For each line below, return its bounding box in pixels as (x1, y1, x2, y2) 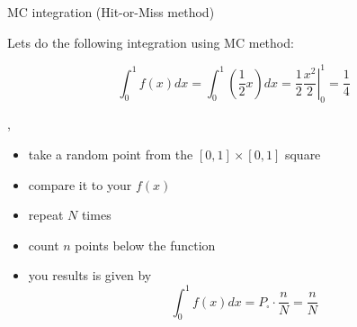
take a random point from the (28, 145, 193, 164)
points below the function (75, 235, 216, 254)
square (284, 145, 321, 164)
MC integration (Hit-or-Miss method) (7, 3, 215, 21)
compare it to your (28, 175, 132, 194)
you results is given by (28, 266, 152, 285)
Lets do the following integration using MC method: (7, 32, 294, 51)
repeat (28, 205, 64, 224)
